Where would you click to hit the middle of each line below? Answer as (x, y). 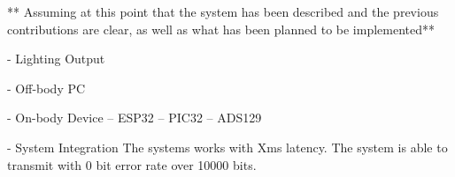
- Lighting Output (56, 59)
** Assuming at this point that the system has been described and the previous (223, 11)
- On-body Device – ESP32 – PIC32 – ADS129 (135, 118)
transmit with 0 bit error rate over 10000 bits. (132, 164)
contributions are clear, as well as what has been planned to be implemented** (221, 29)
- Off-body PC (46, 88)
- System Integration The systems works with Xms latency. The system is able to (227, 147)
